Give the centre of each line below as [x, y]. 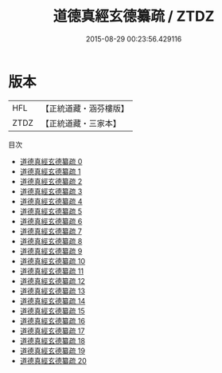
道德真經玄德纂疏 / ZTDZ [134, 16]
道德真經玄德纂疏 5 [51, 211]
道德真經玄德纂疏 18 [53, 340]
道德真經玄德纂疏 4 [51, 201]
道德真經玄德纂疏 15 [52, 311]
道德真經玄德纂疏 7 [51, 231]
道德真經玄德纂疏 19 [53, 351]
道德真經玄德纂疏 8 [51, 241]
